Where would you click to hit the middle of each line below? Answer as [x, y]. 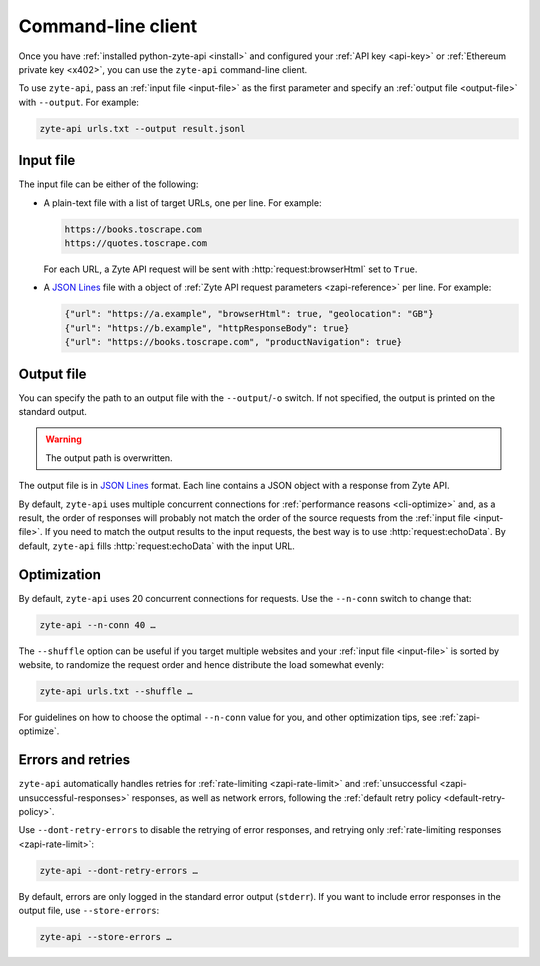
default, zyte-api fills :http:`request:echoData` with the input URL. [156, 546]
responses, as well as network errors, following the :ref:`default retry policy [286, 797]
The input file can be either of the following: [108, 184]
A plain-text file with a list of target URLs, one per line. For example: [182, 202]
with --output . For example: [79, 102]
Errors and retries [74, 760]
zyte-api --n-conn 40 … [98, 624]
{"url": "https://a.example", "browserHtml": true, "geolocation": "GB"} [249, 314]
